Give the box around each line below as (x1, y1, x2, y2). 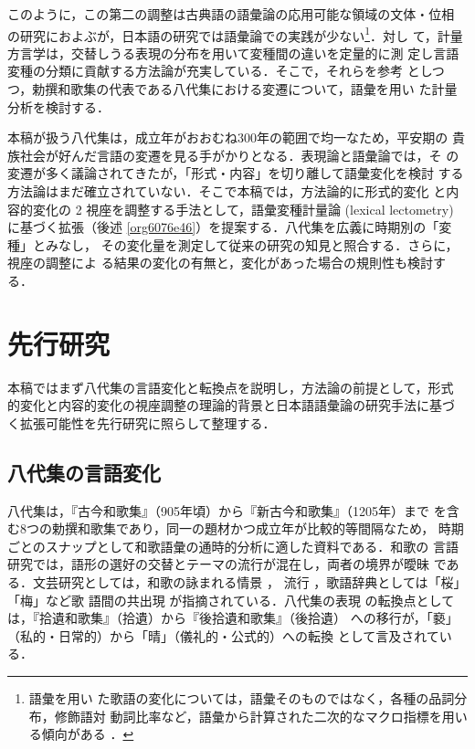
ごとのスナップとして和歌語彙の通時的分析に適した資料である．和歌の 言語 (7, 536, 459, 555)
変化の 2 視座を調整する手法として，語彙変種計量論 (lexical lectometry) (32, 199, 454, 218)
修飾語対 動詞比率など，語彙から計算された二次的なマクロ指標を (54, 706, 442, 725)
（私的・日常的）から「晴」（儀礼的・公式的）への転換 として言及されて (7, 626, 439, 645)
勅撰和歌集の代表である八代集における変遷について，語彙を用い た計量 (32, 79, 458, 99)
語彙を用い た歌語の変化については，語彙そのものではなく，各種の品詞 (28, 689, 455, 708)
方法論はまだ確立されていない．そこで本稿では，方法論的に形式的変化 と (7, 182, 447, 200)
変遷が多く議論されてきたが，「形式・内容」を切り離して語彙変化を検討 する (7, 164, 464, 183)
